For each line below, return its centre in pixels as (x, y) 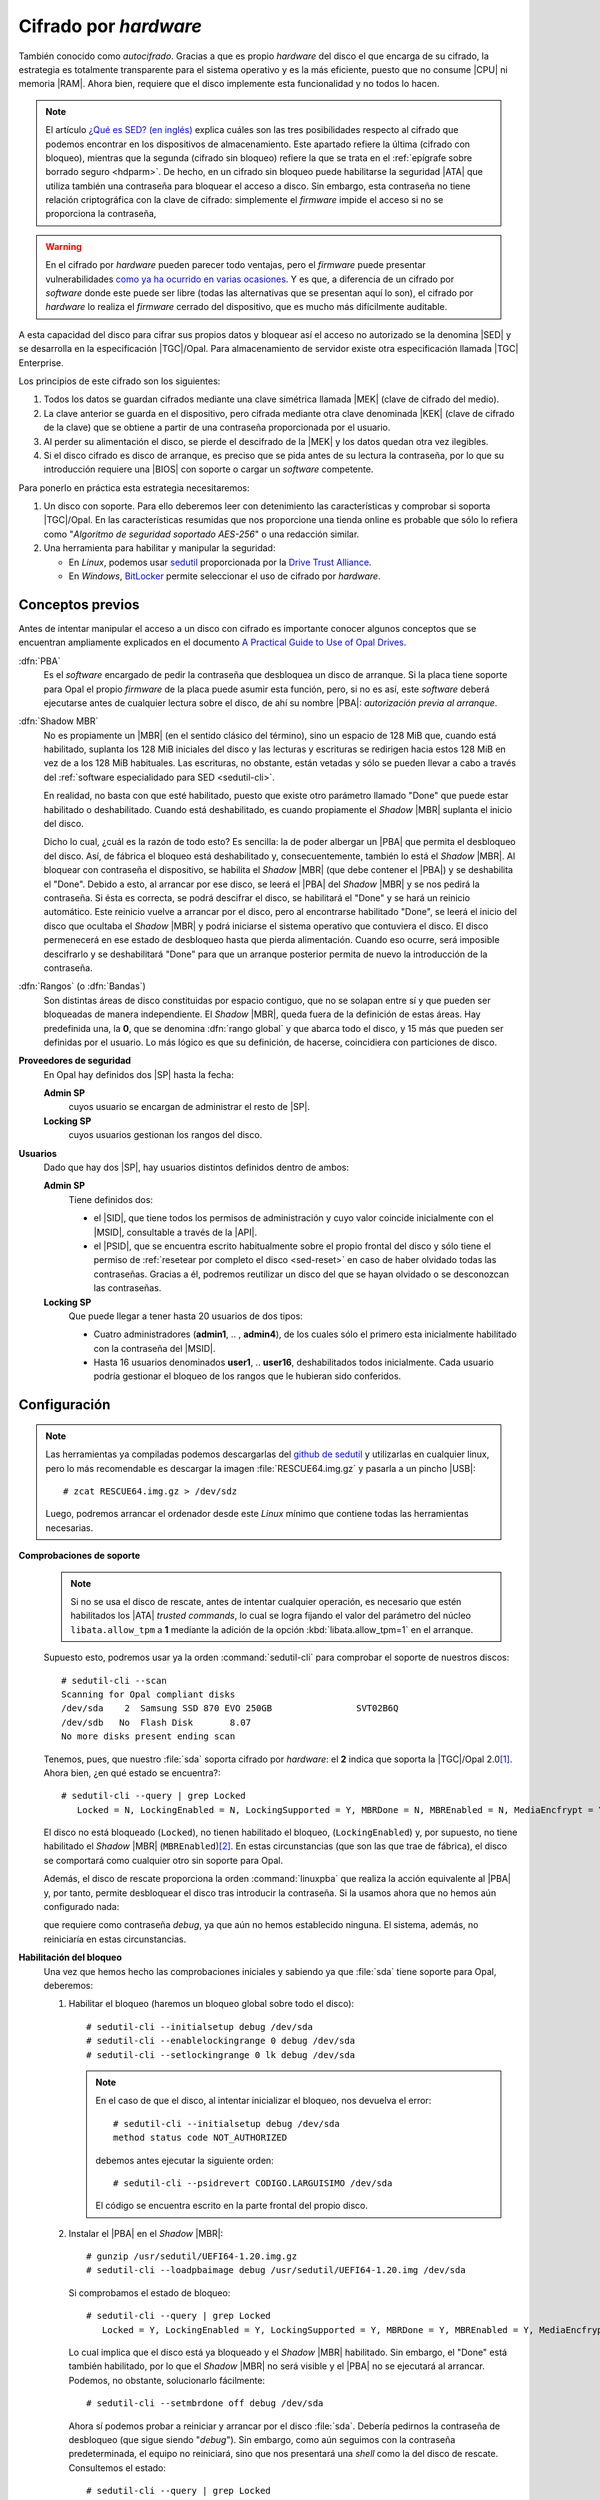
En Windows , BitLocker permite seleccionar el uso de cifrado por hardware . (224, 576)
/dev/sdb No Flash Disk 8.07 (156, 1722)
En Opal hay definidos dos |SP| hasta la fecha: (138, 1074)
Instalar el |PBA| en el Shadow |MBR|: (146, 2233)
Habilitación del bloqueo (70, 1957)
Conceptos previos (79, 604)
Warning (63, 246)
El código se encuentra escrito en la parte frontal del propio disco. (232, 2206)
